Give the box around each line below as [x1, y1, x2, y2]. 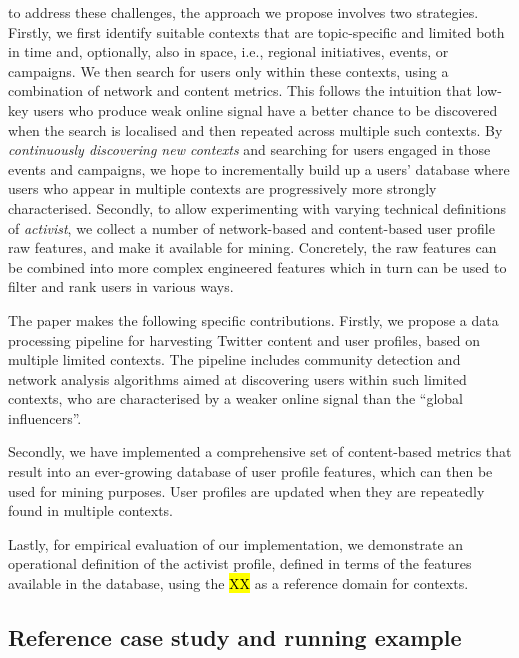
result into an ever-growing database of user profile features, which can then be [8, 461, 493, 482]
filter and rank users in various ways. [8, 276, 234, 297]
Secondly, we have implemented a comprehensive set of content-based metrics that [8, 441, 512, 462]
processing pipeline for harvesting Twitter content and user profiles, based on [8, 329, 481, 350]
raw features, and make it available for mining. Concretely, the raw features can [8, 237, 497, 258]
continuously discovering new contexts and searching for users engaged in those [8, 139, 491, 160]
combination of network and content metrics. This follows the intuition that [8, 80, 472, 101]
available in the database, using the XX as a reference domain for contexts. [8, 573, 469, 594]
